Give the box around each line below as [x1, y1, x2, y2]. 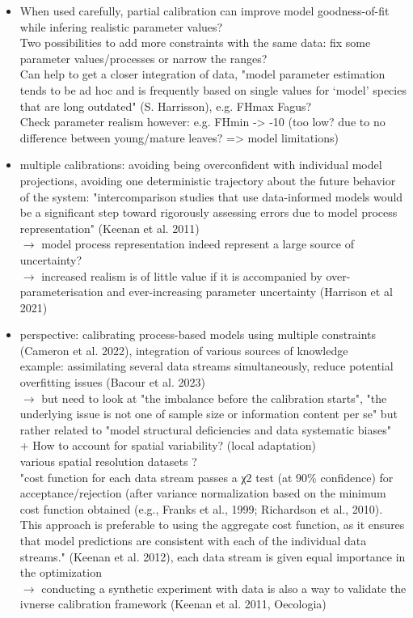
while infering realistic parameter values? [19, 18, 223, 35]
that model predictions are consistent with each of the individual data [19, 532, 367, 548]
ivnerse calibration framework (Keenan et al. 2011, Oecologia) [19, 595, 327, 612]
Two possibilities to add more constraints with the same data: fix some [19, 34, 371, 51]
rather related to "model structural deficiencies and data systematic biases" [19, 421, 391, 438]
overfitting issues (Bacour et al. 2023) [19, 374, 205, 391]
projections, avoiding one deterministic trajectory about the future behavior [19, 171, 396, 188]
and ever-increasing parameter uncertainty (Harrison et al [107, 283, 393, 300]
